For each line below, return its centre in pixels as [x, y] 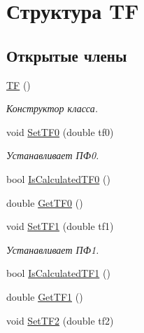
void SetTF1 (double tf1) [60, 226]
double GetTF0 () [45, 202]
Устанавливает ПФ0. [53, 155]
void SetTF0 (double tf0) [60, 131]
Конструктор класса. [52, 108]
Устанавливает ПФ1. [53, 249]
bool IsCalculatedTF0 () [58, 178]
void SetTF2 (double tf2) [60, 320]
